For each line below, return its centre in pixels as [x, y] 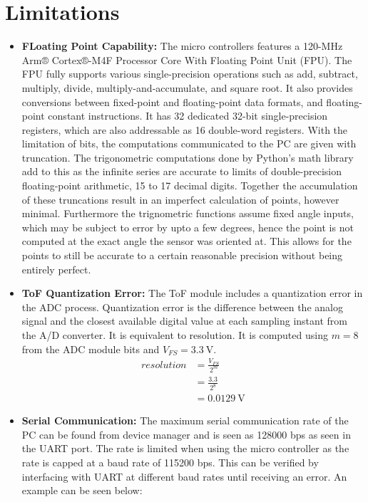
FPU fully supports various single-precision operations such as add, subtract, [190, 74]
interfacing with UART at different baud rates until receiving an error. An [184, 476]
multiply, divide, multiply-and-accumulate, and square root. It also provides [187, 87]
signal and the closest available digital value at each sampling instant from [184, 321]
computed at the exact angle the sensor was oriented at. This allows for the [186, 241]
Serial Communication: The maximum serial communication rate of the [185, 420]
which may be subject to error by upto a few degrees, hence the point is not [188, 227]
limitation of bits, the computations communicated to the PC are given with [189, 143]
